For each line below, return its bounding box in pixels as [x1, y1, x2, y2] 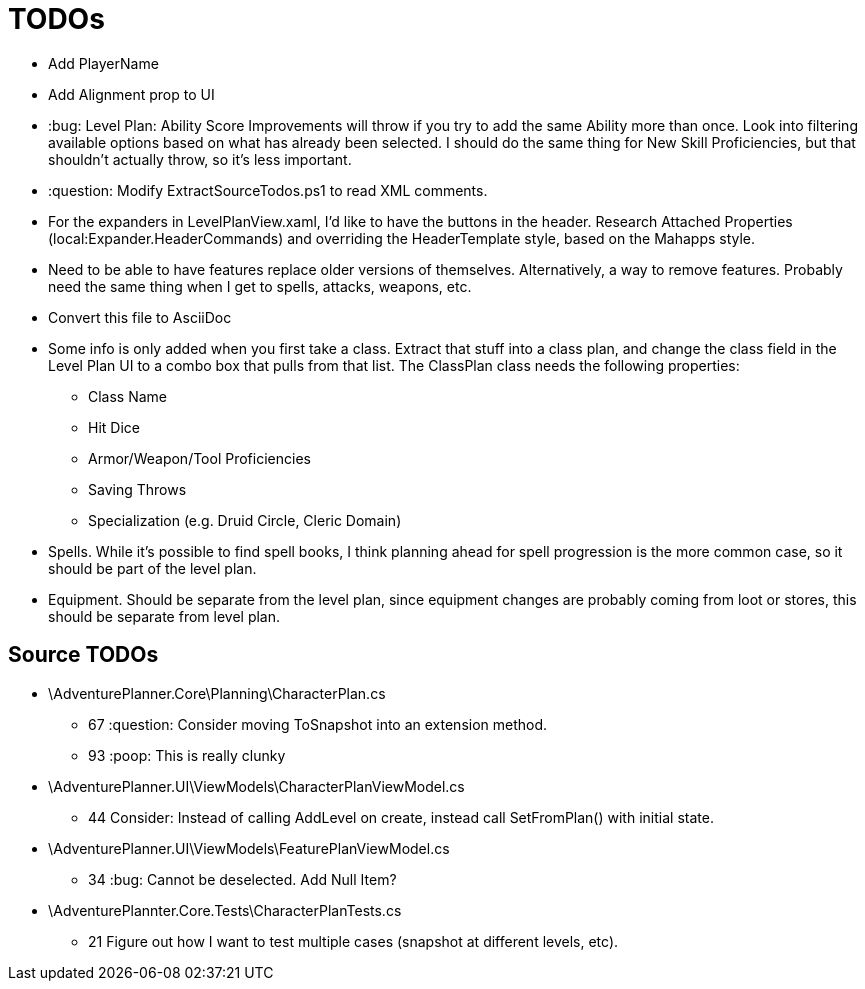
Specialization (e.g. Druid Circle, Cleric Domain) [88, 511, 402, 529]
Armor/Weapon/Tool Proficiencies [88, 449, 311, 467]
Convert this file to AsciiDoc [48, 308, 232, 326]
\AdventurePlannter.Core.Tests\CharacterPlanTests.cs [48, 901, 402, 919]
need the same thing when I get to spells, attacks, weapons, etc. [48, 277, 472, 295]
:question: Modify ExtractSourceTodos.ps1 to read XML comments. [48, 181, 488, 199]
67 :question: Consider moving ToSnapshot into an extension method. [88, 715, 548, 733]
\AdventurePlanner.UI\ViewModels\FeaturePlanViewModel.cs [48, 839, 450, 857]
